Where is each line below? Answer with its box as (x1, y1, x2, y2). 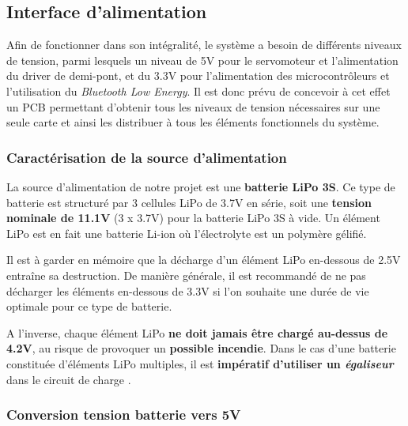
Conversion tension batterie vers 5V (6, 405, 241, 424)
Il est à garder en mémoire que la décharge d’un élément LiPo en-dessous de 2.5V (6, 251, 401, 268)
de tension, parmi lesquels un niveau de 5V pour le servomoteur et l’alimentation (6, 51, 399, 68)
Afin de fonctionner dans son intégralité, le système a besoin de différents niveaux (6, 36, 402, 53)
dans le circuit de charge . (6, 371, 131, 387)
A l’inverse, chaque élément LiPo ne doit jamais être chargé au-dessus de (6, 324, 388, 341)
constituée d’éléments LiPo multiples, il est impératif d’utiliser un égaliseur (6, 355, 394, 371)
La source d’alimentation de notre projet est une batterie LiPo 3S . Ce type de (6, 178, 395, 194)
